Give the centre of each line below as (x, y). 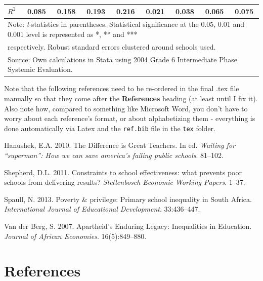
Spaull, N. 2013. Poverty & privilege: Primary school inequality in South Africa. (128, 199)
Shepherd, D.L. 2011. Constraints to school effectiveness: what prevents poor (123, 172)
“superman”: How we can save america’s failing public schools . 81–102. (114, 155)
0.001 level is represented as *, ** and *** (73, 34)
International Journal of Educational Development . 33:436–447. (102, 209)
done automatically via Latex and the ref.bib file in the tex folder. (110, 128)
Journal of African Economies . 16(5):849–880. (75, 236)
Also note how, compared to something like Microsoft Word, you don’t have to (126, 108)
